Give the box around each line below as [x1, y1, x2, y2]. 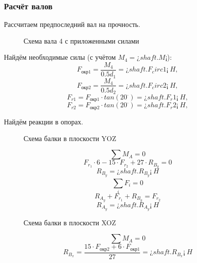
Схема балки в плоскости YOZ [24, 133, 116, 143]
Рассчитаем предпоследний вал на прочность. [4, 19, 141, 29]
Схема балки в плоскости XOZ [24, 217, 116, 227]
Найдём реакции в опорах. [4, 116, 84, 126]
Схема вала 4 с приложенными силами [24, 35, 139, 46]
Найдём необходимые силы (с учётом [4, 52, 116, 62]
